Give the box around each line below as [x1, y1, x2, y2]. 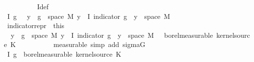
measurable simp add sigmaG [53, 39, 146, 49]
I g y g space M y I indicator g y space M [7, 11, 170, 21]
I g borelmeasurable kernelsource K [7, 48, 122, 59]
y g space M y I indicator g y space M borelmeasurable [10, 30, 213, 40]
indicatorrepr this [7, 20, 65, 31]
